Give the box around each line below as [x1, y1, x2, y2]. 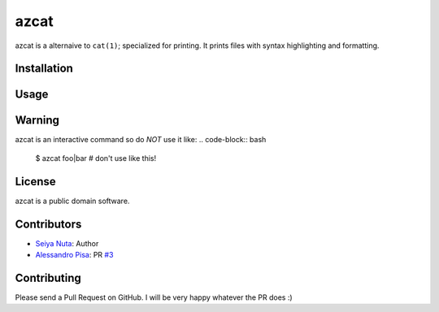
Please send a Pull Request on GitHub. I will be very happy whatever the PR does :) [15, 292, 293, 302]
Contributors [15, 217, 82, 231]
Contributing [15, 271, 81, 284]
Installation [15, 62, 73, 76]
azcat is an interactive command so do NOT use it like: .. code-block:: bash [15, 135, 267, 145]
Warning [15, 114, 60, 128]
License [15, 175, 56, 188]
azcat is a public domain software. [15, 196, 130, 206]
